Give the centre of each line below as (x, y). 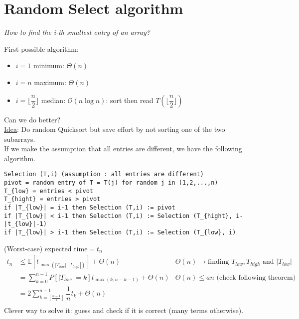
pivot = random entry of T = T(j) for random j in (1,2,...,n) (111, 183)
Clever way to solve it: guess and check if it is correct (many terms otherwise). (124, 310)
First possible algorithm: (41, 49)
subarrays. (20, 139)
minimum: (49, 65)
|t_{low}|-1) (25, 224)
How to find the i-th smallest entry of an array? (77, 32)
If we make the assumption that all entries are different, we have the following (123, 149)
